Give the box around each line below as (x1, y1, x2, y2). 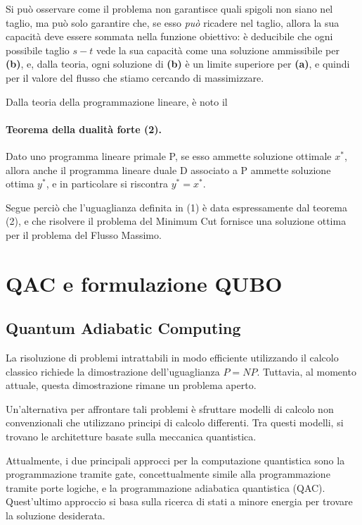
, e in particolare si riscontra (46, 176, 169, 191)
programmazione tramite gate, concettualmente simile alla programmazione (6, 467, 330, 481)
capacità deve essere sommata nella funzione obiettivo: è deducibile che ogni (6, 29, 333, 44)
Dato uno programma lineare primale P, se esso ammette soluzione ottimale (6, 148, 332, 163)
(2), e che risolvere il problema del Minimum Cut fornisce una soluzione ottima (6, 214, 347, 228)
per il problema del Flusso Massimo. (6, 227, 162, 242)
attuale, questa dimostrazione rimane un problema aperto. (6, 378, 257, 393)
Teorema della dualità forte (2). (6, 121, 162, 136)
